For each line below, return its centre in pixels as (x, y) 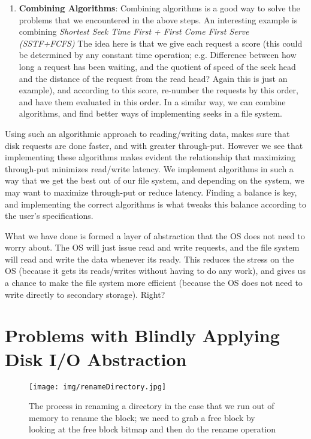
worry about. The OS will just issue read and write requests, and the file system (152, 247)
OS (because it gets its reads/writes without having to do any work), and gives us (155, 271)
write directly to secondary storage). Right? (85, 294)
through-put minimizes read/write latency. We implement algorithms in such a (149, 168)
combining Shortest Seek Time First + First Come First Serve (134, 31)
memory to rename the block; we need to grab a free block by (142, 417)
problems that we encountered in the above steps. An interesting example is (158, 19)
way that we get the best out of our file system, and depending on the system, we (155, 180)
